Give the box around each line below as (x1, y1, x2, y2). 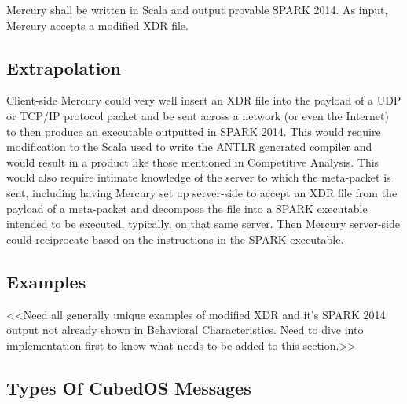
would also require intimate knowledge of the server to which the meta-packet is (6, 169, 391, 185)
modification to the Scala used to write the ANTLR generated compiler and (6, 138, 372, 155)
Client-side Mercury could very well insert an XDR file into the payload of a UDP (6, 92, 401, 108)
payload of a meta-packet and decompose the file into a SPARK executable (6, 200, 368, 216)
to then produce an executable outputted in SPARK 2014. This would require (6, 123, 381, 139)
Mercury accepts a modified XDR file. (6, 17, 189, 33)
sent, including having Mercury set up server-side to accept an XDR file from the (6, 184, 398, 200)
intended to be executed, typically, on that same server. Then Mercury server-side (6, 215, 401, 232)
